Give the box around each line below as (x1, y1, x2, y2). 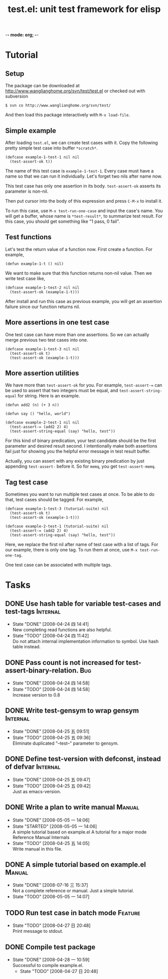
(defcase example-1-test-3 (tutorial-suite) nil (5, 506, 109, 511)
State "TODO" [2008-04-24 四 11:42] (12, 633, 89, 639)
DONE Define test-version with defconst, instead (5, 755, 161, 763)
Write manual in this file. (12, 846, 63, 852)
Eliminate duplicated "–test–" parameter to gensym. (12, 740, 119, 746)
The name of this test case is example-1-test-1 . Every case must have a (5, 168, 154, 174)
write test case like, (5, 275, 46, 282)
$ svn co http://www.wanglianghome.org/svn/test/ (5, 103, 111, 108)
